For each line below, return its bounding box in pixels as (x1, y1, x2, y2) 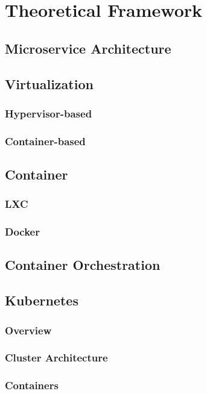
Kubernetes (5, 291, 78, 310)
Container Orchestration (5, 255, 161, 274)
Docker (5, 224, 40, 239)
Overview (5, 322, 52, 337)
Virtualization (5, 74, 94, 93)
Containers (5, 378, 59, 393)
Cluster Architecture (5, 350, 108, 365)
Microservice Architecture (5, 39, 171, 57)
